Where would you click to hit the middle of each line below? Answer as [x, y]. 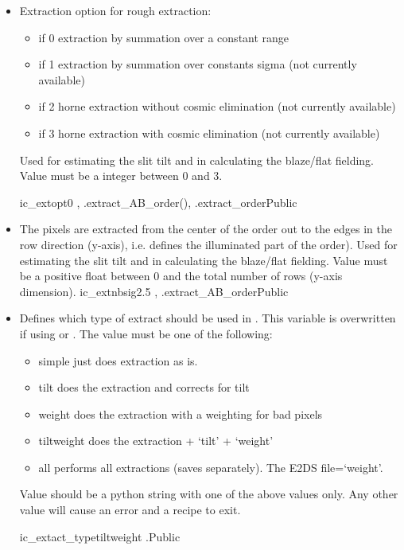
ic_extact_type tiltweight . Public [100, 536]
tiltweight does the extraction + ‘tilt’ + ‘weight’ [156, 441]
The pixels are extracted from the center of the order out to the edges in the [206, 229]
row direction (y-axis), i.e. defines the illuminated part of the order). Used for [208, 244]
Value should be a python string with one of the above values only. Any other [209, 494]
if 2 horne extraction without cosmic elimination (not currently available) [217, 106]
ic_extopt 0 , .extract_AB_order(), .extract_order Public [158, 202]
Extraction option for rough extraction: [115, 10]
